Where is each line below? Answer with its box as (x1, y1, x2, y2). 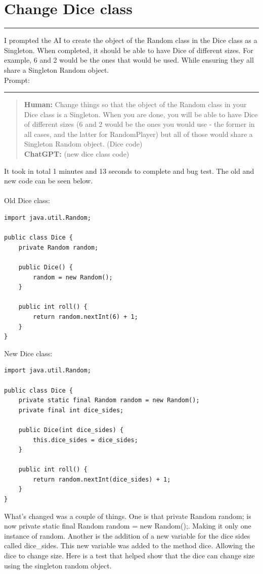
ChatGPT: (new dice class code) (24, 149, 129, 159)
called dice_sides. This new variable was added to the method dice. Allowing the (4, 540, 255, 551)
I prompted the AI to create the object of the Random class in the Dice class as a (4, 35, 257, 45)
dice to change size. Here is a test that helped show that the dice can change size (4, 550, 255, 561)
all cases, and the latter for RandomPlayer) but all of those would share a (24, 128, 253, 139)
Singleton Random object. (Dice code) (24, 138, 143, 149)
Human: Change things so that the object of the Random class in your (24, 99, 247, 110)
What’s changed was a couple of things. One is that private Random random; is (4, 510, 251, 521)
